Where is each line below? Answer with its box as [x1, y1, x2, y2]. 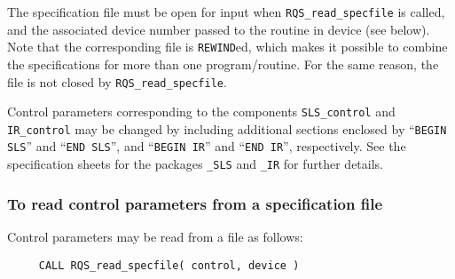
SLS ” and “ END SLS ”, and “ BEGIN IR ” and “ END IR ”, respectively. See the [7, 137, 406, 155]
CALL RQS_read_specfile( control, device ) [38, 259, 300, 272]
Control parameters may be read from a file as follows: [7, 227, 303, 245]
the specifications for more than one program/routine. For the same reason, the [7, 54, 439, 73]
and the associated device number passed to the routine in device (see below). [7, 20, 430, 38]
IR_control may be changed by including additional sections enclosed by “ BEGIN [7, 119, 447, 138]
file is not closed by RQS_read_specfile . [7, 72, 227, 91]
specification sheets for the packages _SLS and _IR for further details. [7, 155, 384, 173]
